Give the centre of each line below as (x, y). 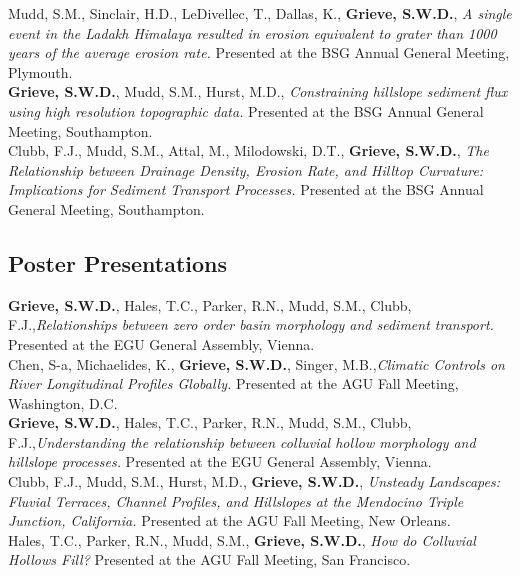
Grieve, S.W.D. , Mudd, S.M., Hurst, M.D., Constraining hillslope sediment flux (258, 91)
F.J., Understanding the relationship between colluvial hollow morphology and (242, 441)
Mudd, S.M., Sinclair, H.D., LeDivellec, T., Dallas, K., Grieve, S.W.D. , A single (260, 13)
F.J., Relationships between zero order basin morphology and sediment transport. (251, 324)
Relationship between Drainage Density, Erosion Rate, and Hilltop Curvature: (246, 169)
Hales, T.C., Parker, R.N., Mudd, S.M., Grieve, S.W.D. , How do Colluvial (242, 539)
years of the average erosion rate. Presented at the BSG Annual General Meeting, (259, 52)
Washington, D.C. (63, 402)
